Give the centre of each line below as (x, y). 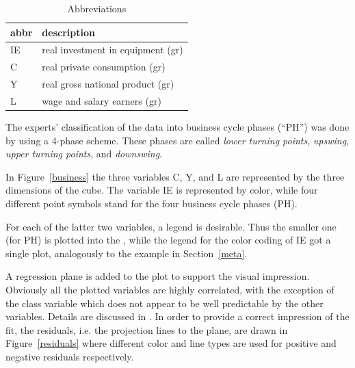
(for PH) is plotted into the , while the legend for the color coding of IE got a (168, 240)
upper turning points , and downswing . (84, 154)
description (68, 32)
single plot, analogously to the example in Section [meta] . (127, 253)
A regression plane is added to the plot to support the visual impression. (158, 276)
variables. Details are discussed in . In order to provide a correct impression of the (177, 316)
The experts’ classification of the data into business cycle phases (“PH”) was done (177, 127)
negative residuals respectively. (70, 356)
